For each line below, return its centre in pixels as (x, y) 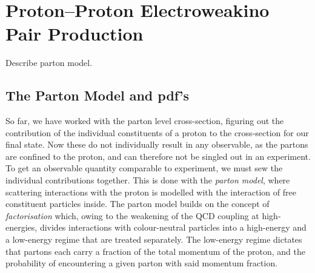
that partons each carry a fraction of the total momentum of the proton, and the (155, 251)
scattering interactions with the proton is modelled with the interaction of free (151, 192)
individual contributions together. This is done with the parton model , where (148, 180)
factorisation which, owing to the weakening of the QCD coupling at (132, 215)
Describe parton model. (49, 63)
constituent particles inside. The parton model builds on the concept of (138, 204)
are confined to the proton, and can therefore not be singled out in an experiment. (158, 156)
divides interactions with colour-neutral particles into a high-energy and (173, 227)
